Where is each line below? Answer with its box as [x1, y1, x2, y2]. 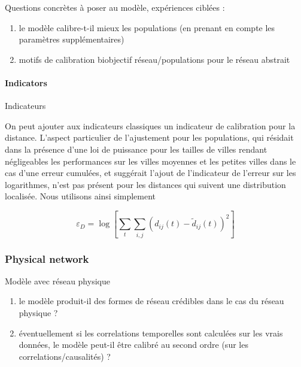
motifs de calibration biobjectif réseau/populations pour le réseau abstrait [19, 53, 290, 65]
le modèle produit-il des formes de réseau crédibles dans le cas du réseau [19, 295, 284, 307]
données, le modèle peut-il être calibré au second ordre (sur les [19, 338, 248, 351]
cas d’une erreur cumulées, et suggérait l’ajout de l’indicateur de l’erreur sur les [5, 166, 296, 179]
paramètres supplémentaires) [19, 33, 124, 46]
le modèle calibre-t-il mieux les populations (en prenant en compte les [19, 21, 275, 34]
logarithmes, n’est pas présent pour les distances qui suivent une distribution [5, 178, 286, 190]
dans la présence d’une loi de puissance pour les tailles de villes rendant [5, 142, 267, 155]
